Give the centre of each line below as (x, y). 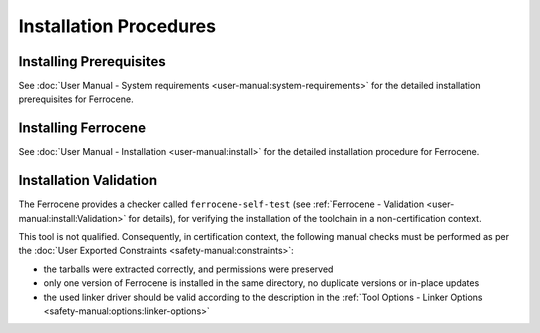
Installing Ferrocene (82, 128)
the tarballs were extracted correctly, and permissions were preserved (188, 269)
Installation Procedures (117, 26)
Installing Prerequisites (92, 61)
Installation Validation (88, 180)
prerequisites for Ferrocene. (76, 99)
